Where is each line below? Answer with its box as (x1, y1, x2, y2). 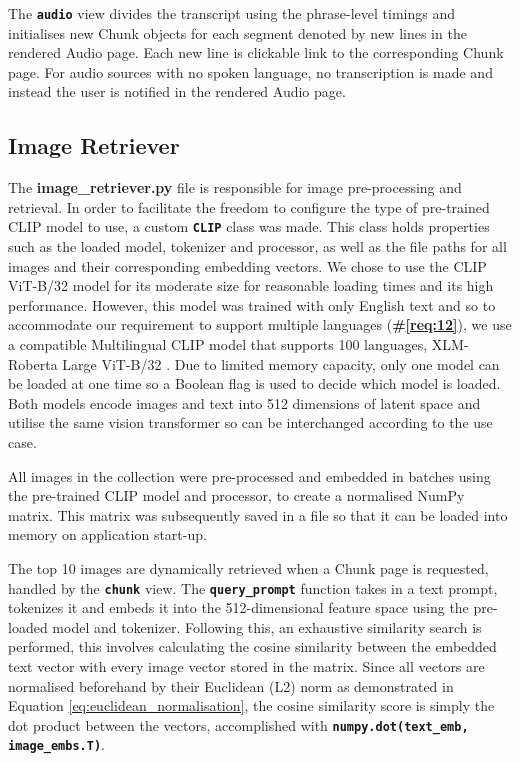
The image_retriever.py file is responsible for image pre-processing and (8, 177, 462, 198)
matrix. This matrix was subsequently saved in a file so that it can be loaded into (8, 504, 508, 525)
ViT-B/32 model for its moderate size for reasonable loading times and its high (8, 275, 494, 296)
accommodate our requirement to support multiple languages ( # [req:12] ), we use (8, 314, 512, 335)
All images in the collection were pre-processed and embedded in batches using (8, 465, 491, 486)
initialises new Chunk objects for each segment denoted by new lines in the (8, 22, 467, 43)
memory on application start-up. (8, 524, 207, 545)
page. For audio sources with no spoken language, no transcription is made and (8, 61, 493, 82)
